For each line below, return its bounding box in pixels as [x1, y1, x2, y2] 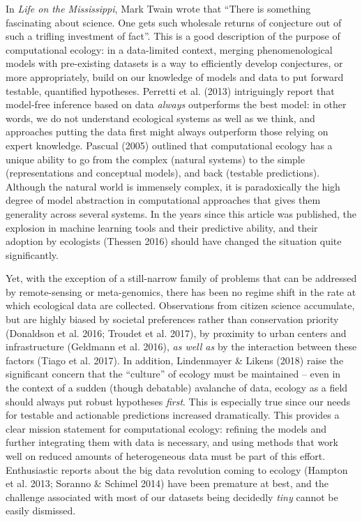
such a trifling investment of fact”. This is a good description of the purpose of [6, 29, 340, 43]
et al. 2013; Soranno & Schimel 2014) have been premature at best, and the [6, 476, 329, 491]
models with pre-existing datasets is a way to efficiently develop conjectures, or [6, 56, 343, 70]
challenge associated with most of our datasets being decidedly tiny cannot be [6, 489, 338, 504]
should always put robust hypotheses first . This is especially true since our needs [6, 394, 351, 408]
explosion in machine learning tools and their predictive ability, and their [6, 220, 318, 234]
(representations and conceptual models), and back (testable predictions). [6, 165, 320, 180]
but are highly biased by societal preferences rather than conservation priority [6, 312, 339, 327]
